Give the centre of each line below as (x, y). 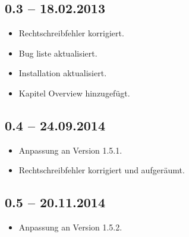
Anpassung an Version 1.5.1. (70, 150)
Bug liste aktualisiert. (58, 53)
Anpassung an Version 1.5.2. (70, 227)
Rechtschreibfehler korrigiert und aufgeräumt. (102, 170)
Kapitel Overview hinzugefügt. (74, 93)
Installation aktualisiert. (63, 73)
